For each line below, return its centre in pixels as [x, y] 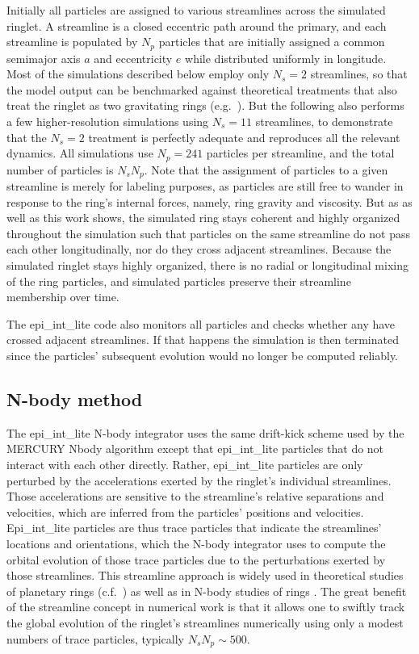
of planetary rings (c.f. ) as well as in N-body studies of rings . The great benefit [207, 591]
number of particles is [60, 169]
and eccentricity [133, 58]
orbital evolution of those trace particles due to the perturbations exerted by [196, 559]
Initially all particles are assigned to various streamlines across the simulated [196, 10]
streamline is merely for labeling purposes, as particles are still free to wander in [205, 186]
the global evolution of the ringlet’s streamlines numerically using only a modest [205, 622]
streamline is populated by [72, 42]
